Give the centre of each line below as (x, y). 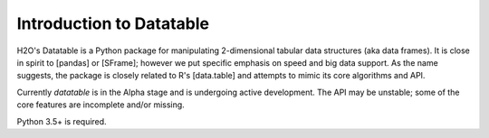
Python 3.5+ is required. (62, 121)
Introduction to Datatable (113, 23)
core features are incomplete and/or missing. (101, 105)
